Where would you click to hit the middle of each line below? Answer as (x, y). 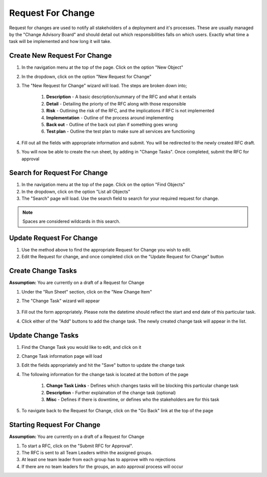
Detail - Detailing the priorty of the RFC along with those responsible (116, 103)
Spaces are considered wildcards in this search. (71, 221)
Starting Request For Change (55, 425)
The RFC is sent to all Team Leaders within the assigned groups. (87, 453)
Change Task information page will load (62, 356)
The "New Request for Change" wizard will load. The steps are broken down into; (104, 86)
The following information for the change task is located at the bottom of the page (105, 374)
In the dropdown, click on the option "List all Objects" (76, 191)
